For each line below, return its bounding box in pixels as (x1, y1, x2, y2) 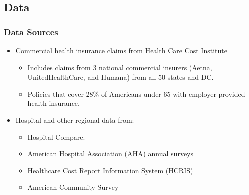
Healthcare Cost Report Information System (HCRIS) (27, 165, 193, 175)
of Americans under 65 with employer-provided (101, 88, 245, 98)
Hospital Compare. (27, 131, 85, 142)
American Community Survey (27, 182, 119, 192)
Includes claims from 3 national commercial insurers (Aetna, (27, 62, 212, 72)
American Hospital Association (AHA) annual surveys (27, 148, 194, 159)
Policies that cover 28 (27, 88, 93, 98)
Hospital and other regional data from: (15, 114, 134, 125)
